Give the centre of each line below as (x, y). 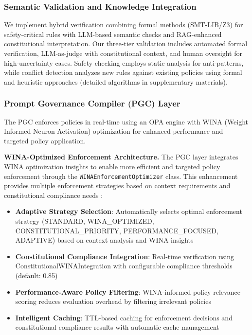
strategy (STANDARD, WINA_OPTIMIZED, (85, 221)
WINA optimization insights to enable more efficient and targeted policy (112, 166)
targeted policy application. (45, 140)
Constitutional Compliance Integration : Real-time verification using (125, 256)
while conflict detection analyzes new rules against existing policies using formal (123, 72)
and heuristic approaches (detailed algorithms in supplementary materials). (116, 81)
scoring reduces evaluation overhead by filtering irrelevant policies (113, 301)
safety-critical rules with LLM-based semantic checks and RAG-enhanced (113, 34)
